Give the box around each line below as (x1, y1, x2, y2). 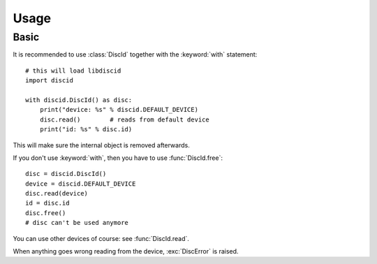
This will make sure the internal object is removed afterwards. (13, 140, 190, 149)
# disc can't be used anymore (25, 219, 129, 227)
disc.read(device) (25, 189, 89, 198)
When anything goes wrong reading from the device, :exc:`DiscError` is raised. (13, 247, 239, 256)
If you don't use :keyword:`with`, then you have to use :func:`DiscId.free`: (13, 154, 223, 162)
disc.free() (25, 209, 66, 217)
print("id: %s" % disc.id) (39, 126, 133, 133)
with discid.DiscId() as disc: (25, 96, 133, 104)
